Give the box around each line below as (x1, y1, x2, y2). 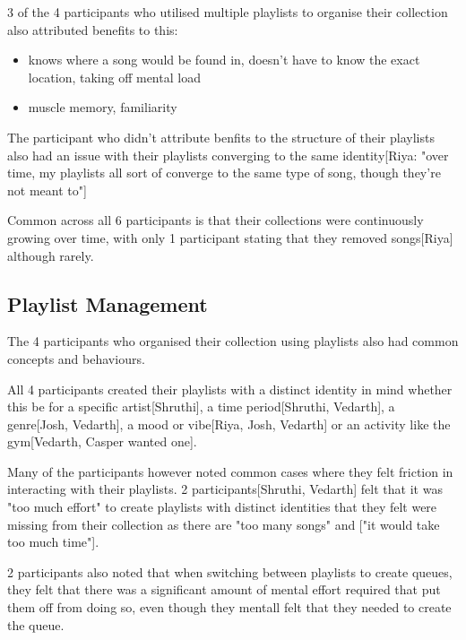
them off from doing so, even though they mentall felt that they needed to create (7, 598, 452, 617)
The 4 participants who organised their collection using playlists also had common (7, 332, 459, 350)
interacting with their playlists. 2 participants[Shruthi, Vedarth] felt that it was (7, 480, 443, 498)
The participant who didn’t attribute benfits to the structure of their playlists (7, 127, 435, 146)
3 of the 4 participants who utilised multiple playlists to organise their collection (7, 3, 448, 21)
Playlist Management (7, 290, 208, 317)
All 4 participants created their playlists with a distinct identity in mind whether (7, 379, 453, 398)
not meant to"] (7, 180, 87, 199)
